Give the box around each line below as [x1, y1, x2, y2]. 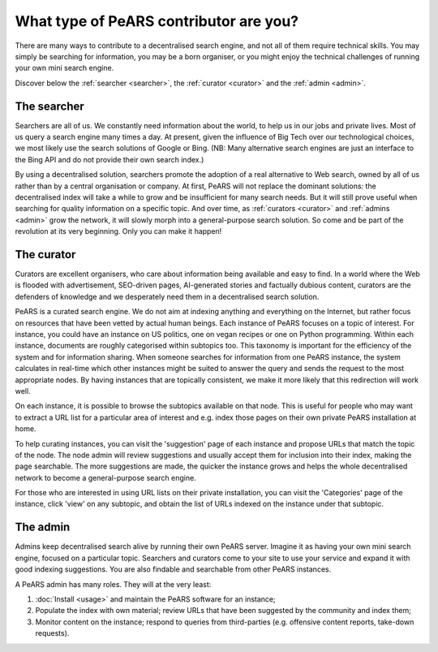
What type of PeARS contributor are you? [15, 12, 299, 30]
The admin [15, 520, 71, 534]
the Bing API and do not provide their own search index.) [15, 154, 204, 164]
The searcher [15, 99, 84, 113]
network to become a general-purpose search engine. [15, 473, 196, 482]
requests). [35, 628, 70, 638]
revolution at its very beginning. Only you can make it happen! [15, 227, 222, 236]
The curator [15, 248, 76, 261]
